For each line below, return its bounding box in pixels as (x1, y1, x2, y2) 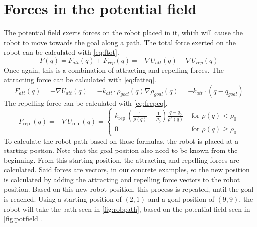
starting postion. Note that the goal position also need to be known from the (4, 145, 238, 155)
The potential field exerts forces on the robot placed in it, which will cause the (4, 27, 243, 38)
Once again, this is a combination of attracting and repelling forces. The (4, 65, 224, 75)
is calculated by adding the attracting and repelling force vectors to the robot (4, 174, 240, 184)
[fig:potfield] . (4, 213, 42, 224)
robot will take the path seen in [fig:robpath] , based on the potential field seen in (4, 203, 250, 214)
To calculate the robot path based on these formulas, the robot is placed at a (4, 135, 239, 146)
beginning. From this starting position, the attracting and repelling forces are (4, 154, 239, 165)
